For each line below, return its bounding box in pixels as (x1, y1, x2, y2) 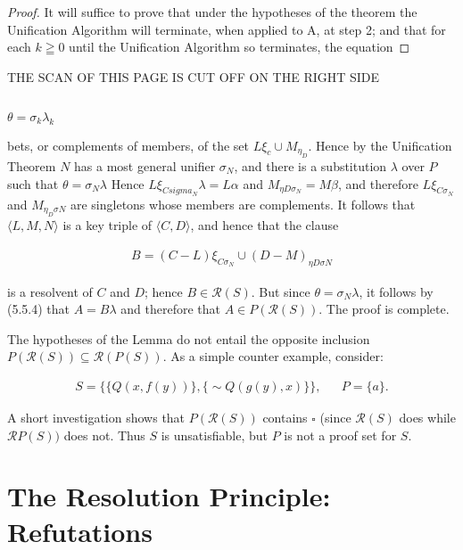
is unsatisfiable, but (161, 425, 268, 444)
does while (399, 408, 456, 426)
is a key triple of (62, 216, 153, 234)
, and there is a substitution (234, 156, 387, 175)
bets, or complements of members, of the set (7, 135, 249, 154)
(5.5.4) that (7, 300, 70, 318)
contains (262, 408, 308, 426)
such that (7, 174, 59, 193)
